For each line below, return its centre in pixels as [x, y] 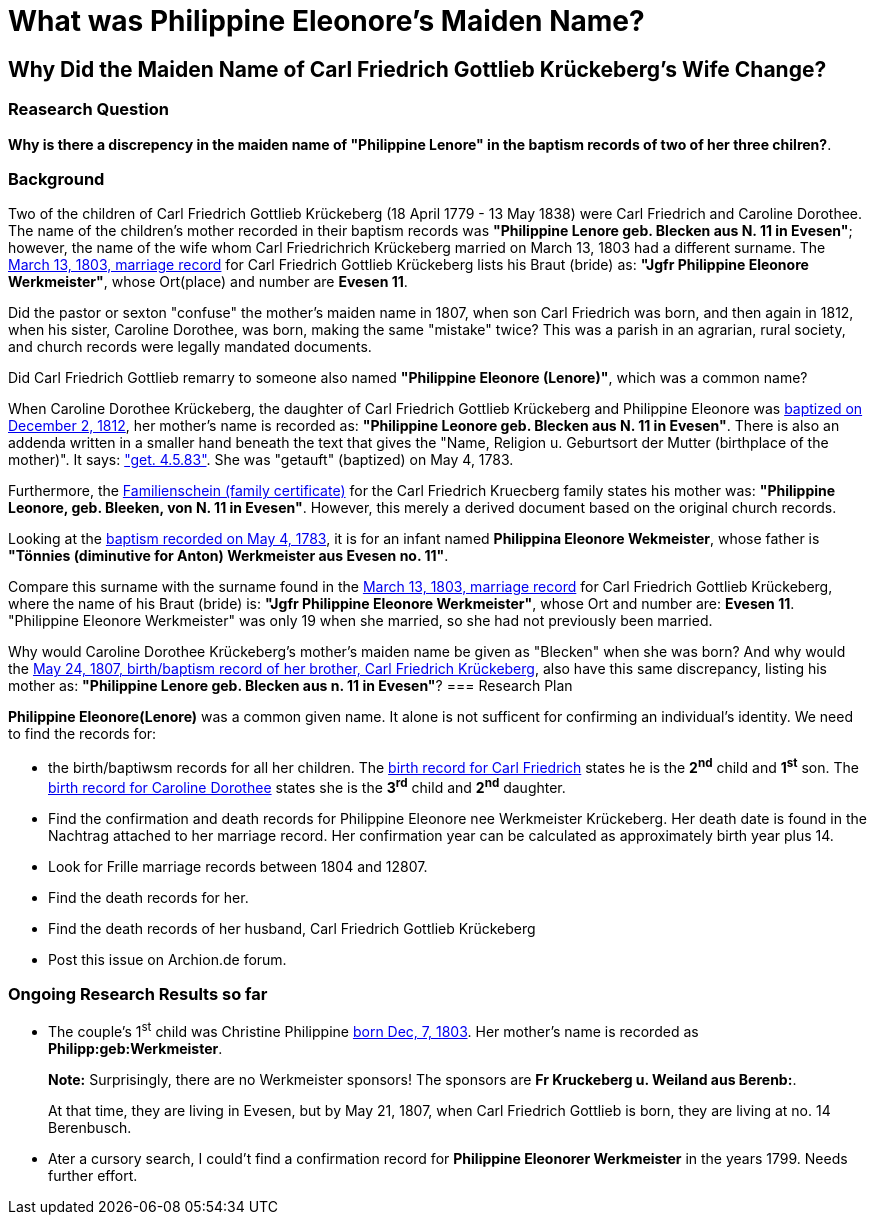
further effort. [93, 1176]
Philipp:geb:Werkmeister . [135, 1049]
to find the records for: [82, 734]
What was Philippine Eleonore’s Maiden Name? [326, 21]
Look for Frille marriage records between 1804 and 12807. [238, 866]
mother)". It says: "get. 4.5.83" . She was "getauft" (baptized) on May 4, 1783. [261, 460]
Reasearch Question [88, 109]
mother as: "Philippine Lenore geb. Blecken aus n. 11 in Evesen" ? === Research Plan [290, 686]
